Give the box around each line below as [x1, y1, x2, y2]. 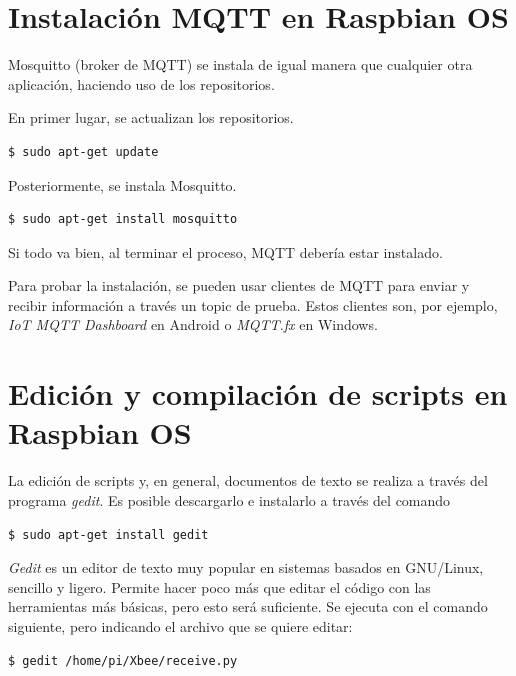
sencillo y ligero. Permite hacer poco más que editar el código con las [8, 576, 431, 597]
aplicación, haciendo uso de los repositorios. [8, 73, 275, 94]
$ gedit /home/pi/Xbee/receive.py [8, 653, 238, 668]
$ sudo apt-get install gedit [8, 527, 209, 542]
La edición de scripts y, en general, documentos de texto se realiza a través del [8, 470, 488, 491]
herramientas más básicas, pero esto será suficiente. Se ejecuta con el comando [8, 596, 488, 617]
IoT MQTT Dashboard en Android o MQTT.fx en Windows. [8, 314, 378, 335]
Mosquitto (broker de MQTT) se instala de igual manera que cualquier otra [8, 54, 473, 75]
